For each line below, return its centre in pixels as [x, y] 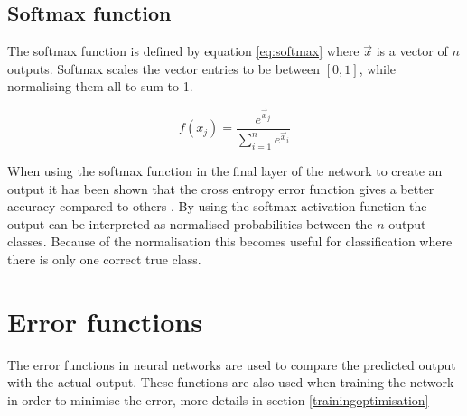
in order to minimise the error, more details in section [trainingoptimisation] [218, 399]
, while [378, 68]
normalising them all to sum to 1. [100, 86]
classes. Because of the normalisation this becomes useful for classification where [230, 241]
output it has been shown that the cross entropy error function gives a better [221, 188]
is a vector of [412, 51]
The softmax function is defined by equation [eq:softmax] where [183, 51]
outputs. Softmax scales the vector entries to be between [164, 68]
